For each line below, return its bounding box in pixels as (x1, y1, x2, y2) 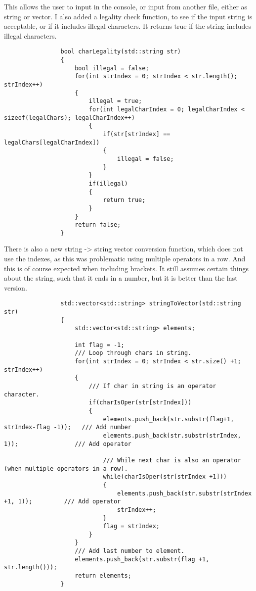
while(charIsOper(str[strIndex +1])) (103, 473, 227, 481)
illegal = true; (88, 98, 142, 105)
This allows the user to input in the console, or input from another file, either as (4, 1, 248, 11)
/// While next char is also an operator (103, 456, 241, 464)
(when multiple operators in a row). (4, 465, 128, 472)
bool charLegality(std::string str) (60, 48, 181, 55)
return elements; (75, 572, 131, 580)
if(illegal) (88, 180, 128, 187)
